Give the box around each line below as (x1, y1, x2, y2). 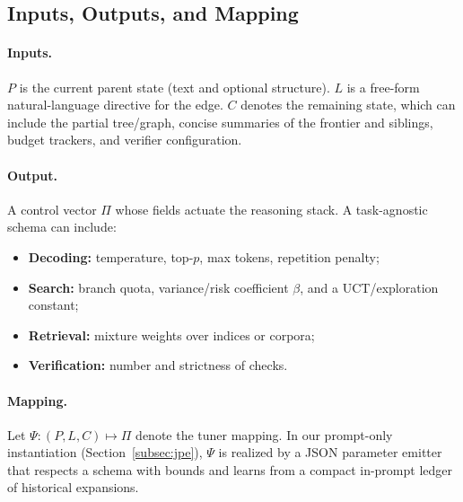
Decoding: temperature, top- (28, 247, 194, 266)
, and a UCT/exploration (300, 277, 439, 296)
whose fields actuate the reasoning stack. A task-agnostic (115, 199, 428, 218)
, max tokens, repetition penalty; (199, 247, 380, 266)
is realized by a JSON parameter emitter (218, 443, 442, 462)
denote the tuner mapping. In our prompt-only (135, 425, 393, 444)
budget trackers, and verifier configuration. (7, 130, 242, 149)
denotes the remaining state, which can (240, 95, 456, 114)
